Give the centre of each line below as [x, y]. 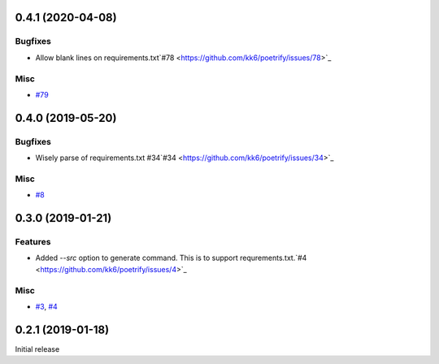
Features [33, 241]
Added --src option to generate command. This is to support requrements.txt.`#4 [171, 258]
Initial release [37, 349]
